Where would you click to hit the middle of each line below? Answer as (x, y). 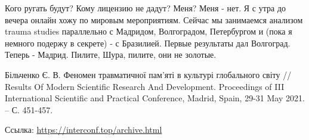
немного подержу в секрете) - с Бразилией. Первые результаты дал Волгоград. (148, 43)
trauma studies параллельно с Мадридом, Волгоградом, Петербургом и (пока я (149, 31)
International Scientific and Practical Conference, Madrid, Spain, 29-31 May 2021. (155, 98)
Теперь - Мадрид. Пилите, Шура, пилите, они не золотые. (111, 55)
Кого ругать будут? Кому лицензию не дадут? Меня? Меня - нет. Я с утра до (146, 8)
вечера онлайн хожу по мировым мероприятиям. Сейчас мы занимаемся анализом (154, 19)
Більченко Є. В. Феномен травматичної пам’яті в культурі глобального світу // (148, 74)
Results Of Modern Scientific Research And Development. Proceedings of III (145, 86)
